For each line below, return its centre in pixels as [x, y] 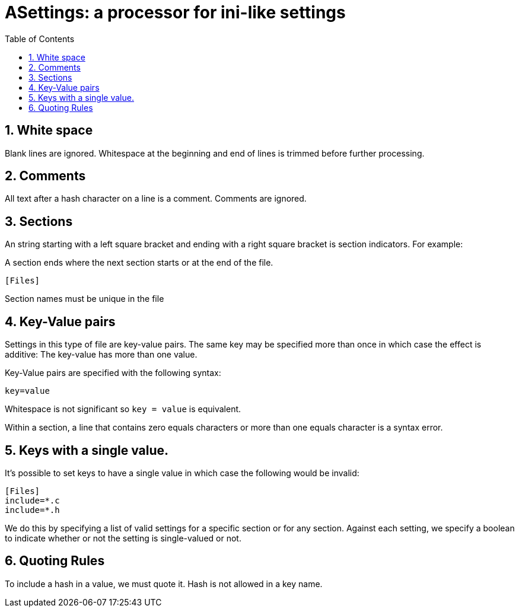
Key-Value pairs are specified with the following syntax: [113, 373]
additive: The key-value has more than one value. [101, 355]
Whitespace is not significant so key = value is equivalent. [123, 409]
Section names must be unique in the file [85, 299]
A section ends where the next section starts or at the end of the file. [139, 263]
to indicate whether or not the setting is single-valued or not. [123, 538]
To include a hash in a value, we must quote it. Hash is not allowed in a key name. [164, 584]
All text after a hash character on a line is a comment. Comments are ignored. [156, 199]
